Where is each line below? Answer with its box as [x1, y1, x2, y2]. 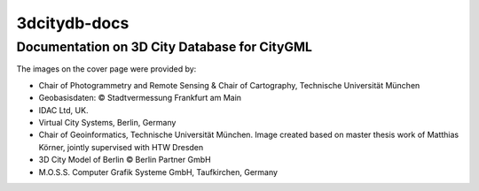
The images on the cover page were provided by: [16, 64, 197, 74]
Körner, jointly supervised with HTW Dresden [38, 141, 204, 152]
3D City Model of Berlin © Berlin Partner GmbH [38, 155, 212, 165]
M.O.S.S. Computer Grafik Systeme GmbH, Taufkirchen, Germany [38, 166, 279, 177]
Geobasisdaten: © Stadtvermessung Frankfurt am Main [38, 93, 242, 103]
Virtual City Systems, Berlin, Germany [38, 117, 177, 127]
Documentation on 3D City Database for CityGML [16, 39, 312, 55]
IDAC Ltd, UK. [38, 104, 89, 115]
